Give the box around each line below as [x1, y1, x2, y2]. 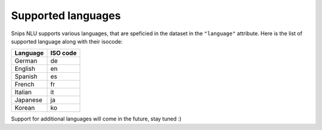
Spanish [14, 72, 38, 81]
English [14, 64, 36, 73]
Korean [14, 104, 35, 112]
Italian [14, 88, 32, 97]
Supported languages [11, 9, 121, 22]
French [14, 81, 35, 89]
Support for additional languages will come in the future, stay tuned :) [11, 115, 182, 122]
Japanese [14, 96, 43, 104]
